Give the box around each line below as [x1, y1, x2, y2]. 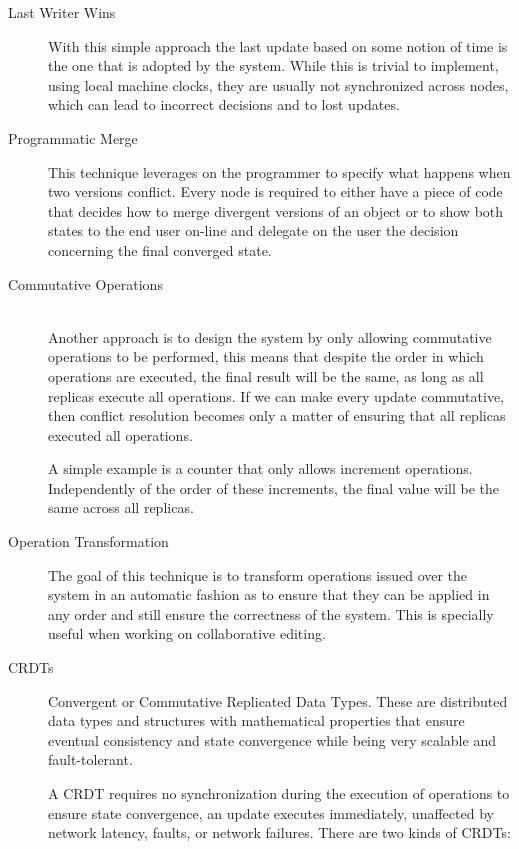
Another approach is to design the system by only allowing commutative [48, 326, 492, 347]
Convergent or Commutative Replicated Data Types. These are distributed [48, 690, 508, 711]
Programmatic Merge [8, 127, 138, 148]
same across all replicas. [48, 497, 194, 518]
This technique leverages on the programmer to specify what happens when [48, 161, 511, 182]
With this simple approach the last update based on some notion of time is [48, 35, 508, 56]
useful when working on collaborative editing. [48, 623, 326, 644]
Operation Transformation [8, 531, 169, 552]
